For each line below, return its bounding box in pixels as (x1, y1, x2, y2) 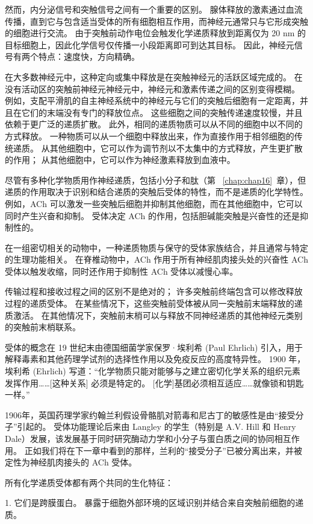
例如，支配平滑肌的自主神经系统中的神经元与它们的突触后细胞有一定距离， (5, 94, 300, 107)
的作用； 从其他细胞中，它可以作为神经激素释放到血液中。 (5, 153, 235, 166)
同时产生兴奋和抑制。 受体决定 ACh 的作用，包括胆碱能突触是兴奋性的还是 (5, 209, 300, 222)
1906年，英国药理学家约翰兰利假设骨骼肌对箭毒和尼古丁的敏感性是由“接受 (5, 408, 296, 421)
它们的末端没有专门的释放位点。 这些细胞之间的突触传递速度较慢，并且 (21, 106, 303, 118)
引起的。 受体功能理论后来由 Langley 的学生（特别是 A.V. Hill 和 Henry (17, 420, 296, 433)
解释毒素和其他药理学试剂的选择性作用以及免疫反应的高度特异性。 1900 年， (5, 353, 306, 365)
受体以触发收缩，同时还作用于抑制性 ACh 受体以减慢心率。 (5, 264, 238, 277)
